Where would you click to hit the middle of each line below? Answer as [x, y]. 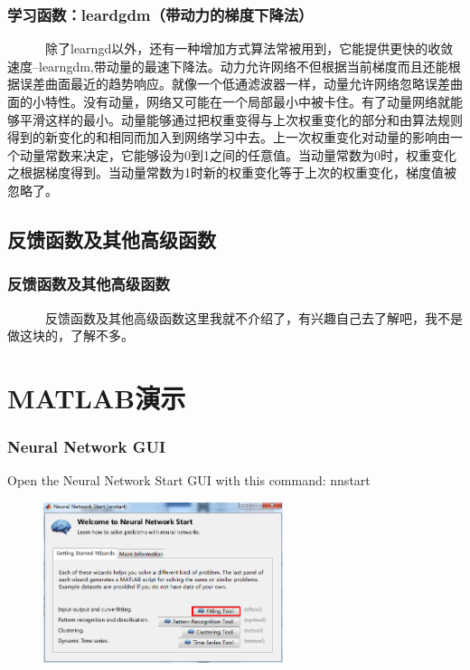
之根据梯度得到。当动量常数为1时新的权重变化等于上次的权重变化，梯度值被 [232, 172]
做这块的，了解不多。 [70, 335]
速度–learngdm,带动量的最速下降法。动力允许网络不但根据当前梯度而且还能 [228, 66]
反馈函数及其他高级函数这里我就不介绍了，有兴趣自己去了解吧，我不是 [254, 317]
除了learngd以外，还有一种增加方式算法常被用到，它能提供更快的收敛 [249, 48]
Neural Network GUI [87, 447]
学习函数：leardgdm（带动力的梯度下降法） [160, 14]
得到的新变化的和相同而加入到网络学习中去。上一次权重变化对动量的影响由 [229, 137]
